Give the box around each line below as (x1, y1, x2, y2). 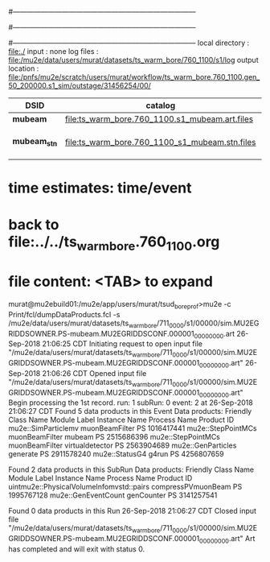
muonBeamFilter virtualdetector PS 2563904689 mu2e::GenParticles (8, 440, 237, 450)
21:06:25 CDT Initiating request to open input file (42, 339, 203, 349)
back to (8, 216, 59, 234)
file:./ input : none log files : (8, 47, 99, 56)
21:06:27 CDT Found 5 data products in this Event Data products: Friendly (8, 407, 252, 416)
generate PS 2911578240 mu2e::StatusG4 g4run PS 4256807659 (8, 449, 225, 459)
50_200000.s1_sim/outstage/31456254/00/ (8, 81, 151, 90)
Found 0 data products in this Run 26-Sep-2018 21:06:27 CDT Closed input (8, 506, 257, 516)
